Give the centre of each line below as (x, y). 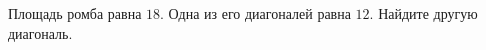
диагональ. (40, 32)
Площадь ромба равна (75, 13)
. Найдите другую (423, 13)
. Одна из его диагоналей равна (255, 13)
